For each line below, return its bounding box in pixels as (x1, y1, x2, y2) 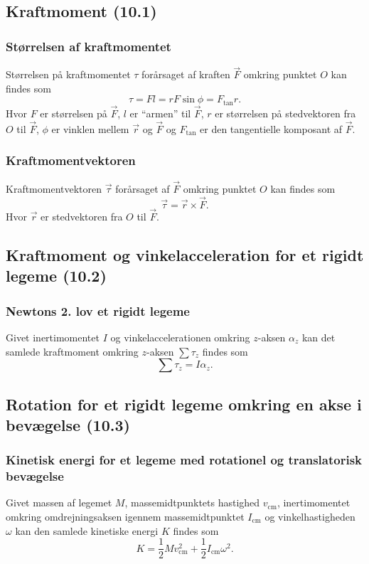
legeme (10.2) (6, 265, 107, 287)
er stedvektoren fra (41, 208, 123, 223)
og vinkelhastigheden (264, 509, 355, 524)
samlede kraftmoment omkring (6, 344, 139, 358)
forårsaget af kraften (141, 67, 230, 82)
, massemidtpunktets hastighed (124, 495, 260, 510)
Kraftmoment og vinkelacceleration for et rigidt (6, 243, 364, 265)
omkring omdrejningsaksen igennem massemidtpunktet (6, 509, 245, 524)
